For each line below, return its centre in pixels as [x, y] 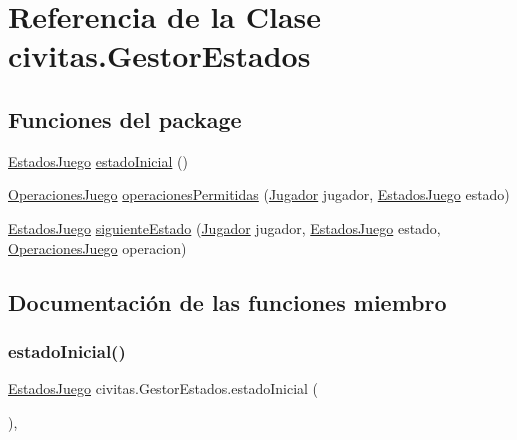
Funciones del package [125, 118]
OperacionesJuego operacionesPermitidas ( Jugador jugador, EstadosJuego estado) [259, 194]
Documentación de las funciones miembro [227, 301]
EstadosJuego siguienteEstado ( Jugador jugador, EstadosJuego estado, [224, 227]
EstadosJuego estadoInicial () [98, 160]
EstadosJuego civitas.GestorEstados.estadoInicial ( [163, 388]
